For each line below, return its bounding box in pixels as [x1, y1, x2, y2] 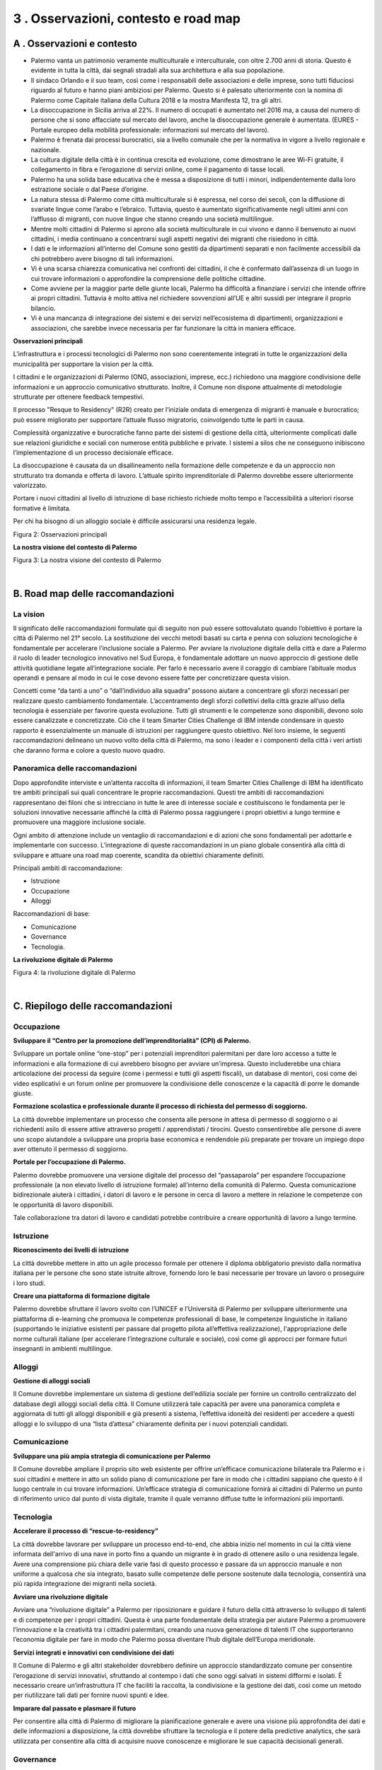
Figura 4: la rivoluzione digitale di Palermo [13, 969, 136, 977]
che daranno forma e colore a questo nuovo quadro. [13, 746, 166, 754]
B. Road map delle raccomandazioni [13, 588, 175, 600]
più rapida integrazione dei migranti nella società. [13, 1580, 157, 1588]
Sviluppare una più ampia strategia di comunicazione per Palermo [13, 1451, 211, 1460]
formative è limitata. [13, 503, 71, 513]
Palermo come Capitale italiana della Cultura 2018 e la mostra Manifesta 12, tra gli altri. [30, 96, 283, 104]
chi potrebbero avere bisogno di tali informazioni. [30, 254, 175, 263]
